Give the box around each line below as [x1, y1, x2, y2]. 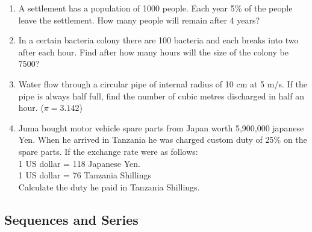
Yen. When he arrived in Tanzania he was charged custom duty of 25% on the [18, 133, 307, 146]
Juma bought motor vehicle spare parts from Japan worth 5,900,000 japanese [18, 121, 304, 134]
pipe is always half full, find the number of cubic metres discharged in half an [18, 89, 304, 102]
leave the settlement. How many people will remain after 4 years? [18, 13, 260, 26]
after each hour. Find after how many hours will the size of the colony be [18, 45, 289, 58]
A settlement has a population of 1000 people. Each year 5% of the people [18, 2, 293, 14]
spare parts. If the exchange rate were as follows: [18, 145, 198, 157]
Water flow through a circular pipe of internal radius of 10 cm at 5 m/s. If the [18, 77, 307, 90]
